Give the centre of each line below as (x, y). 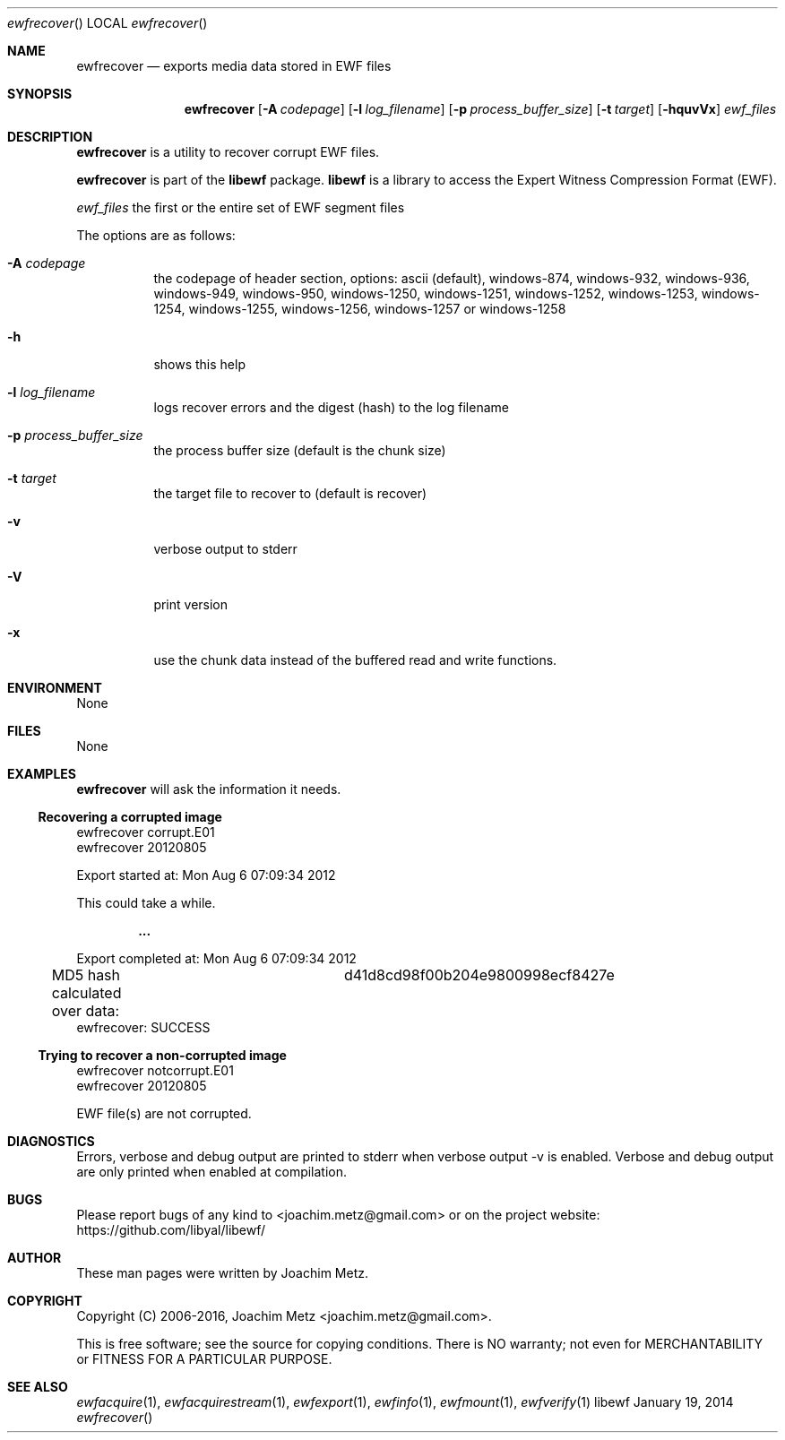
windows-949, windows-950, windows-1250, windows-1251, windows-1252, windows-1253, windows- (457, 293)
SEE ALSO (38, 1387)
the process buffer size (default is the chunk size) (300, 450)
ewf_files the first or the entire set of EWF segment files (241, 207)
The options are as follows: (156, 235)
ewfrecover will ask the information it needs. (209, 789)
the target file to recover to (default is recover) (290, 493)
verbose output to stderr (225, 549)
